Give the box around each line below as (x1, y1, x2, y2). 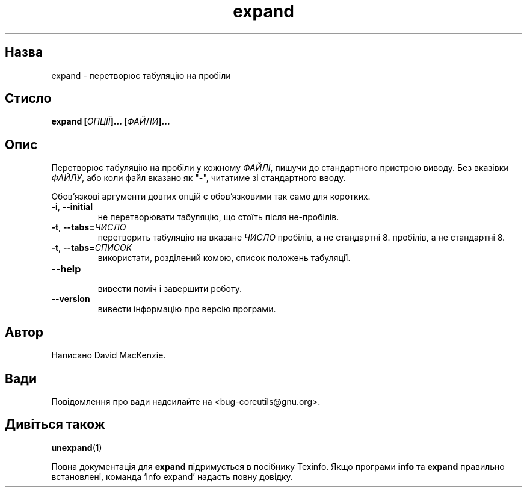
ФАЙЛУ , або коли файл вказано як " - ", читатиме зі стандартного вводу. (51, 173, 346, 183)
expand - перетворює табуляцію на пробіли (51, 70, 231, 81)
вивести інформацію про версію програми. (97, 304, 276, 315)
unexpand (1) (51, 442, 102, 453)
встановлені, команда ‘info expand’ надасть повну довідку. (51, 471, 293, 482)
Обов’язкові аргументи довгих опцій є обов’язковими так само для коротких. (51, 191, 371, 202)
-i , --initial (51, 201, 93, 212)
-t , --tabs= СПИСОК (51, 242, 132, 253)
